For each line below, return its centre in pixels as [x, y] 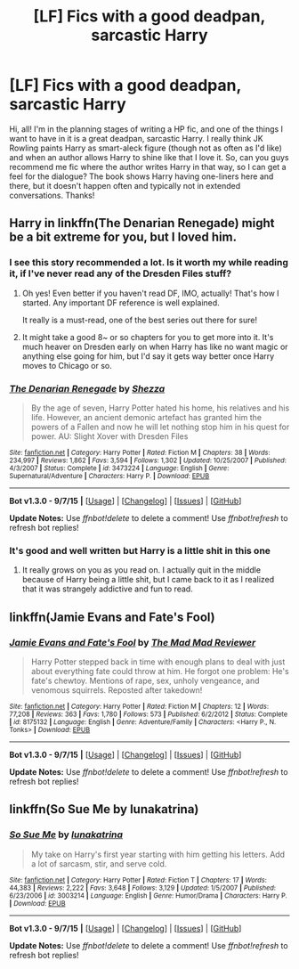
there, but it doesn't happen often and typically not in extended [125, 185]
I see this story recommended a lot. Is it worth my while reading [149, 263]
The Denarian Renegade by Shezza [87, 388]
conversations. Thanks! [52, 195]
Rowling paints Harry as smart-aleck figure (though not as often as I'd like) [146, 148]
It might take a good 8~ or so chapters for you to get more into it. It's [148, 337]
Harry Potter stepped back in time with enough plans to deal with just [158, 662]
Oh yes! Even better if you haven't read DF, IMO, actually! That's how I [150, 293]
